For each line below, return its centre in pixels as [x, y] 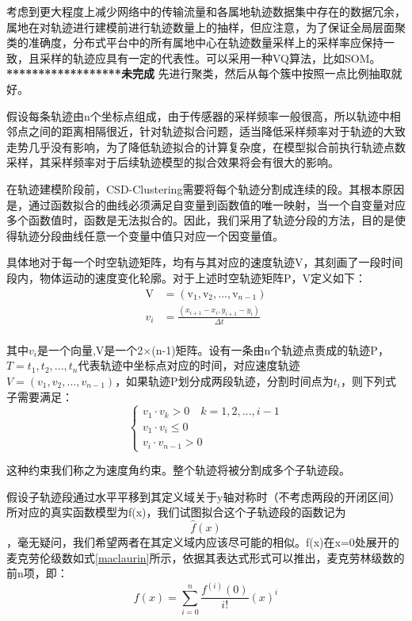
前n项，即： [37, 573]
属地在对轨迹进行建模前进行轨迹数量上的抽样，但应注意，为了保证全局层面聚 [206, 27]
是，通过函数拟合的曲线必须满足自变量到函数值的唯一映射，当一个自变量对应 [206, 204]
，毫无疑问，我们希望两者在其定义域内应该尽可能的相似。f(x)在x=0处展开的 [203, 542]
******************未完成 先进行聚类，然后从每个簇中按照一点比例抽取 [199, 73]
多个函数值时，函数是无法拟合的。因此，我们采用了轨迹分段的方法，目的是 [200, 220]
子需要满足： [40, 396]
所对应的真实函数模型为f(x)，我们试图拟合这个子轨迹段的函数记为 [176, 512]
